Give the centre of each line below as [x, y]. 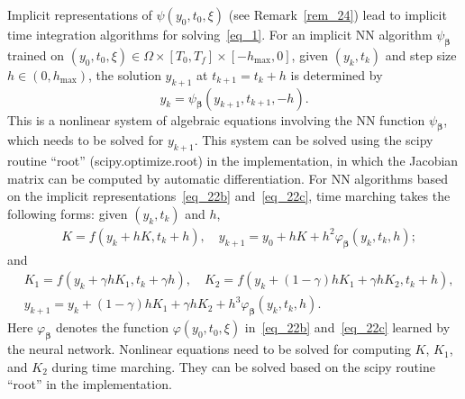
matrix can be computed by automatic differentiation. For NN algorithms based [228, 178]
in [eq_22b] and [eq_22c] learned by [347, 327]
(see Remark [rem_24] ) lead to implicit [337, 14]
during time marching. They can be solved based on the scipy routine [243, 366]
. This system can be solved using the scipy [314, 140]
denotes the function [112, 327]
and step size [421, 54]
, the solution [124, 74]
